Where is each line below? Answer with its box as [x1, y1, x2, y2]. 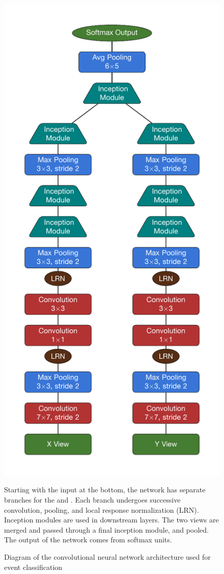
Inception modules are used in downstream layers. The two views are [4, 514, 219, 525]
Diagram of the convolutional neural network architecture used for [4, 551, 211, 562]
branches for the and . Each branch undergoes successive [4, 494, 181, 505]
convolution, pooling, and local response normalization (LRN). [4, 504, 199, 515]
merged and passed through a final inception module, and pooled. [4, 524, 209, 535]
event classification [4, 561, 63, 572]
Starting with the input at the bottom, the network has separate [4, 484, 206, 495]
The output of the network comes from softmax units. [4, 534, 172, 545]
